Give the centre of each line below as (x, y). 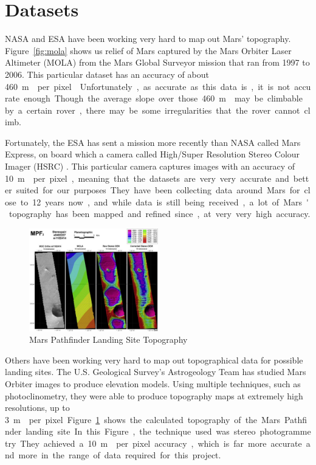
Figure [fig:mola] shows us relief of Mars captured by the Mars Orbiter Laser (148, 50)
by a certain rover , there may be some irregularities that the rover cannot (153, 110)
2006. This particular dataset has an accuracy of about (107, 74)
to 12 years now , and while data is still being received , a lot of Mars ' (164, 201)
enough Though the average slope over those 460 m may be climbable (163, 98)
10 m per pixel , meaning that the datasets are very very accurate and (147, 178)
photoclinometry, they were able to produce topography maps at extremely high (154, 395)
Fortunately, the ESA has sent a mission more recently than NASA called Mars (153, 142)
